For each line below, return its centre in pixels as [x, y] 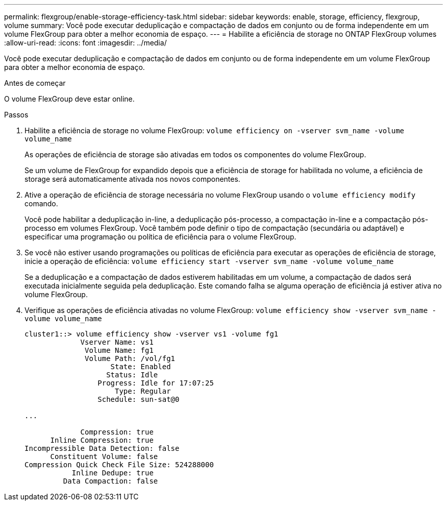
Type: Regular [143, 391]
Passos [16, 115]
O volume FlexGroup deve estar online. [69, 99]
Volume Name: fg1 [119, 350]
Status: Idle [132, 375]
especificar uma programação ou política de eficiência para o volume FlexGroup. [160, 237]
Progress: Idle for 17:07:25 [156, 383]
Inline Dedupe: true [113, 473]
